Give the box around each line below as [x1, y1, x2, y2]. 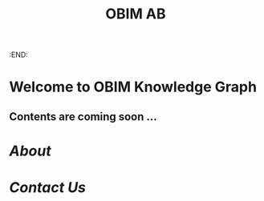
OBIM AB [104, 5, 167, 23]
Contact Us [9, 179, 87, 197]
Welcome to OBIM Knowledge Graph [9, 78, 258, 96]
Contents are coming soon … [9, 110, 157, 123]
